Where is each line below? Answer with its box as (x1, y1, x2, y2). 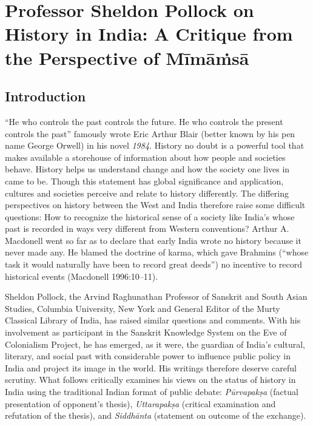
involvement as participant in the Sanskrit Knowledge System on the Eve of (5, 326, 287, 339)
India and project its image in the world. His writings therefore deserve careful (5, 361, 297, 374)
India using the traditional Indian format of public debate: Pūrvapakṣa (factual (5, 385, 298, 398)
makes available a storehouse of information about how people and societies (5, 150, 286, 163)
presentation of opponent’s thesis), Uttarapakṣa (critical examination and (5, 397, 276, 410)
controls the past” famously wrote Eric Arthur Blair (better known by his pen (5, 127, 295, 140)
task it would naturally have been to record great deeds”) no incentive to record (5, 258, 302, 271)
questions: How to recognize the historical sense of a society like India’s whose (5, 210, 295, 223)
